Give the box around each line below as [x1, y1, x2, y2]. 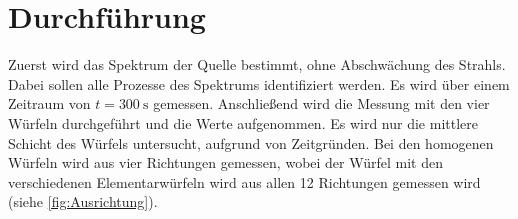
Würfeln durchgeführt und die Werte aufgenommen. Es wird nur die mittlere [8, 112, 478, 133]
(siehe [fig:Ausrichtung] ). [8, 191, 158, 212]
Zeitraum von [8, 93, 91, 114]
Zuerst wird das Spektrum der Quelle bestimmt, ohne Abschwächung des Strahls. [8, 54, 506, 75]
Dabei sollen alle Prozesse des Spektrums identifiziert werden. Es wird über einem [8, 73, 510, 94]
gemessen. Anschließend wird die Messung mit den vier [153, 93, 490, 114]
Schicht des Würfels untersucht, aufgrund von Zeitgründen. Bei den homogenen [8, 132, 494, 153]
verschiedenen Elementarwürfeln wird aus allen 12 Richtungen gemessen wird [8, 171, 481, 192]
